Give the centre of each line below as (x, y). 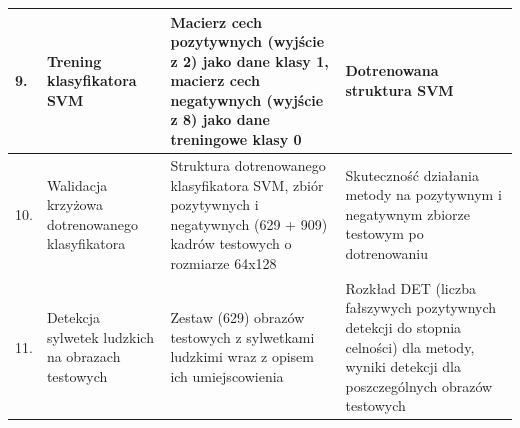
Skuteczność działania (412, 174)
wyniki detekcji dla (403, 366)
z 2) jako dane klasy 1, (249, 60)
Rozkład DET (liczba (410, 287)
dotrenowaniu (386, 253)
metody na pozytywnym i (423, 194)
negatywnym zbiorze (407, 213)
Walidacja (77, 184)
